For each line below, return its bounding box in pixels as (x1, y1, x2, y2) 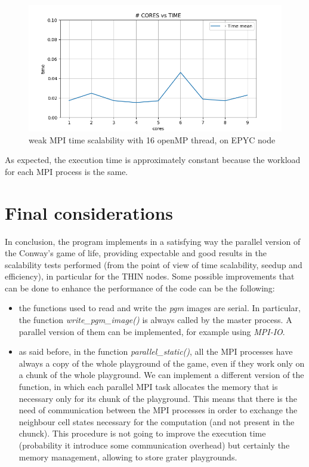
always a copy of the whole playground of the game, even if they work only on (18, 357, 305, 369)
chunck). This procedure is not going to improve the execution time (18, 427, 266, 440)
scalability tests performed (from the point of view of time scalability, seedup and (5, 258, 302, 271)
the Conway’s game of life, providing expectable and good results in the (5, 247, 267, 259)
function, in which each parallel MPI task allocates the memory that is (18, 380, 278, 393)
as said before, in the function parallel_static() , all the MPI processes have (18, 345, 293, 358)
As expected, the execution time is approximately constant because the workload (5, 153, 301, 166)
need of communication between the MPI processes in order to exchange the (18, 404, 298, 416)
